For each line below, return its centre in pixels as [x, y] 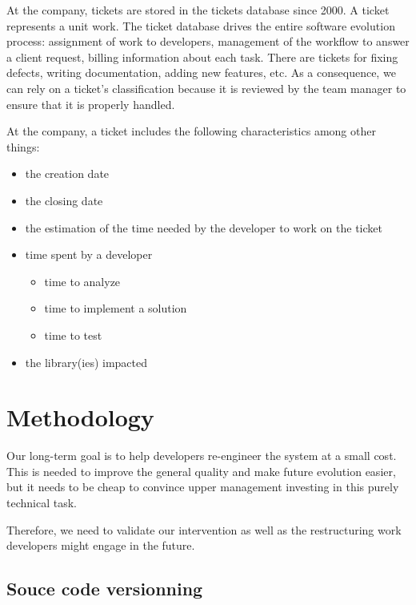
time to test [73, 335]
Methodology [80, 417]
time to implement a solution [116, 308]
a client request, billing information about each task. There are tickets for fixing [202, 56]
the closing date [64, 200]
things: [23, 146]
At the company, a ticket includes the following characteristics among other [191, 131]
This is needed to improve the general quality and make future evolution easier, [201, 471]
